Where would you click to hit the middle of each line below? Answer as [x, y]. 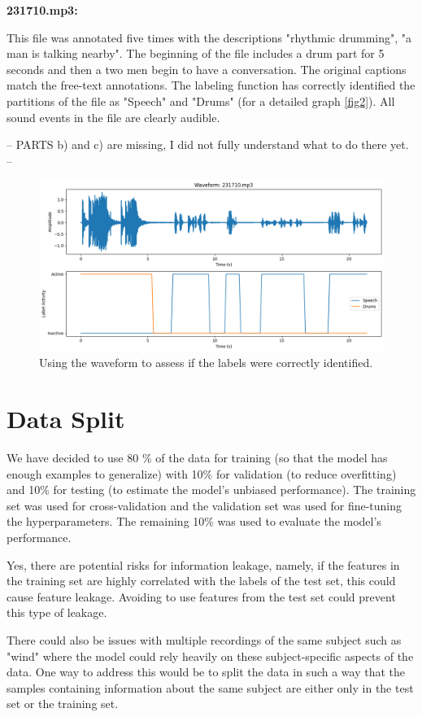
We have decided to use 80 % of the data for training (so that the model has [197, 457]
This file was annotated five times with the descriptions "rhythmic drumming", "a [209, 37]
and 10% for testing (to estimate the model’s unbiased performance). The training [211, 490]
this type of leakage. [57, 612]
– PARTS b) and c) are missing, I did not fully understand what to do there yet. [208, 144]
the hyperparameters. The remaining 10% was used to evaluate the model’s [194, 521]
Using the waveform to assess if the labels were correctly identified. [206, 363]
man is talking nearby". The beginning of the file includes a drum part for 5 [196, 53]
